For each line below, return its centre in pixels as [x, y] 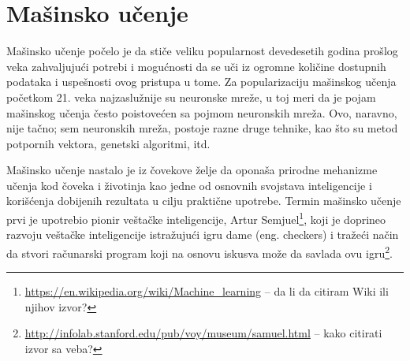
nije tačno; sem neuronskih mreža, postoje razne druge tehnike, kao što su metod [202, 128]
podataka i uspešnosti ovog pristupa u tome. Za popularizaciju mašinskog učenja [201, 82]
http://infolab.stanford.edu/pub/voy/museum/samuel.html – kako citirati [203, 333]
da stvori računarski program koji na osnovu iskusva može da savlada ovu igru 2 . [199, 251]
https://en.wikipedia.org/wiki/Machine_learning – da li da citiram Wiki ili [207, 291]
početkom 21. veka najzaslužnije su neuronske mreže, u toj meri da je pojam [191, 97]
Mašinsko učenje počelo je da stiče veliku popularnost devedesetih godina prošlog [202, 51]
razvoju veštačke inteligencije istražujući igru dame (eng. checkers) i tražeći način [203, 234]
